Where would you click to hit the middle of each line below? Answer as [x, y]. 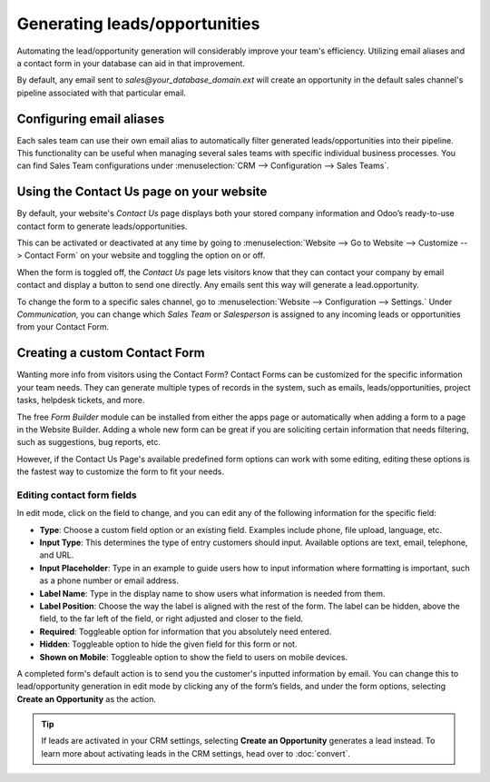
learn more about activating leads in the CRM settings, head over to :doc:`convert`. [196, 753]
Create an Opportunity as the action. [86, 698]
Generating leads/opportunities [138, 24]
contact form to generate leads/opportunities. [102, 226]
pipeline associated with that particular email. [101, 93]
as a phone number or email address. [109, 580]
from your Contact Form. [63, 327]
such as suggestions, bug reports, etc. [88, 442]
